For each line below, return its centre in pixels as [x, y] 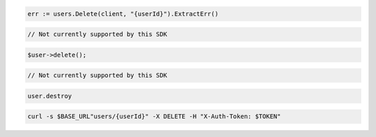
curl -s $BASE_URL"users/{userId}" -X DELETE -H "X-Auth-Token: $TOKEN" [154, 117]
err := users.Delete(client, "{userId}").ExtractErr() [123, 13]
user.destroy [50, 96]
